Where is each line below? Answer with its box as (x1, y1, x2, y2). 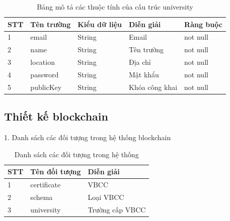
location (30, 57, 55, 67)
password (30, 69, 59, 79)
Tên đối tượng (30, 166, 81, 177)
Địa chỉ (128, 57, 151, 67)
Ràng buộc (184, 19, 222, 29)
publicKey (30, 81, 62, 92)
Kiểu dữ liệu (78, 19, 122, 29)
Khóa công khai (128, 81, 178, 92)
